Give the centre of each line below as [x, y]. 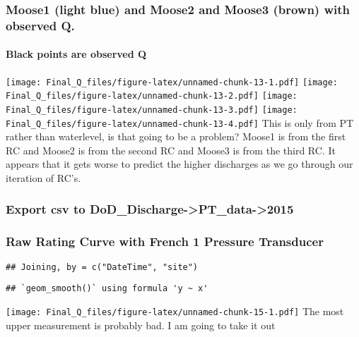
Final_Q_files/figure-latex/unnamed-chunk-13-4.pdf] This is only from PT [180, 122]
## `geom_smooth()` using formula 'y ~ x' [107, 289]
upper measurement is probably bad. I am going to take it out [141, 325]
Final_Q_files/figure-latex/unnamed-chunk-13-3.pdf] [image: [152, 110]
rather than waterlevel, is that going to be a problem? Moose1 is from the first [176, 136]
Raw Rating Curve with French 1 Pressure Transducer [165, 241]
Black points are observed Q [76, 54]
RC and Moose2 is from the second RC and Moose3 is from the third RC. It [171, 150]
